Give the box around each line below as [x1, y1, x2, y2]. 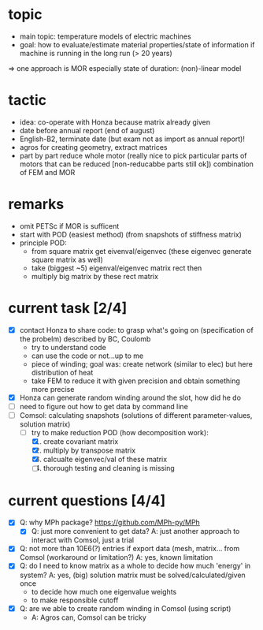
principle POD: [19, 238, 67, 248]
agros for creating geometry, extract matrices [19, 142, 168, 151]
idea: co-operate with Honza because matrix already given [19, 117, 211, 127]
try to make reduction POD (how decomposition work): [31, 428, 209, 437]
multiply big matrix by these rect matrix [31, 271, 159, 281]
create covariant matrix [43, 437, 119, 446]
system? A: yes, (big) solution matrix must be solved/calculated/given [19, 570, 246, 580]
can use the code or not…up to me [31, 351, 144, 360]
